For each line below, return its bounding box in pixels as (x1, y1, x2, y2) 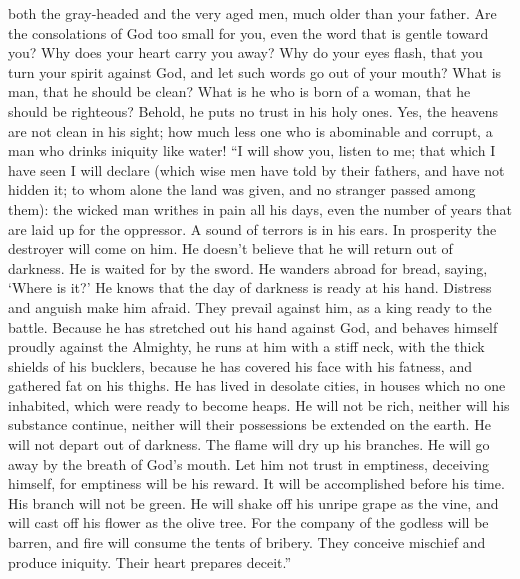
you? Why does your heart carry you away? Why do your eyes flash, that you (8, 42, 483, 63)
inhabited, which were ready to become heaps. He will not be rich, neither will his (8, 394, 510, 415)
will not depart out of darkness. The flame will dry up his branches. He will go (8, 434, 490, 455)
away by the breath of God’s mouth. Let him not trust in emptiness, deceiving (8, 453, 489, 474)
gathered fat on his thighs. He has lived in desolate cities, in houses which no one (8, 375, 506, 396)
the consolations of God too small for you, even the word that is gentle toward (8, 22, 489, 43)
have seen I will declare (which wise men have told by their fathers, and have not (8, 159, 505, 180)
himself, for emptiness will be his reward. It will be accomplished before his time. (8, 473, 505, 494)
